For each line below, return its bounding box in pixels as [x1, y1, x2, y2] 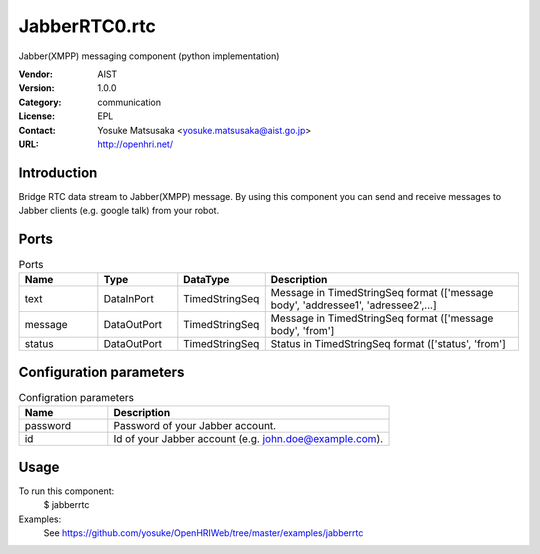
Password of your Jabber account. [113, 419, 277, 433]
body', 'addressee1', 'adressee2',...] [270, 298, 437, 312]
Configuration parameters [18, 363, 185, 380]
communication [97, 96, 162, 108]
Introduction [18, 164, 98, 181]
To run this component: [18, 485, 115, 497]
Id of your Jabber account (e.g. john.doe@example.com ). [113, 432, 384, 446]
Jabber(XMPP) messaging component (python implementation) [18, 50, 280, 62]
